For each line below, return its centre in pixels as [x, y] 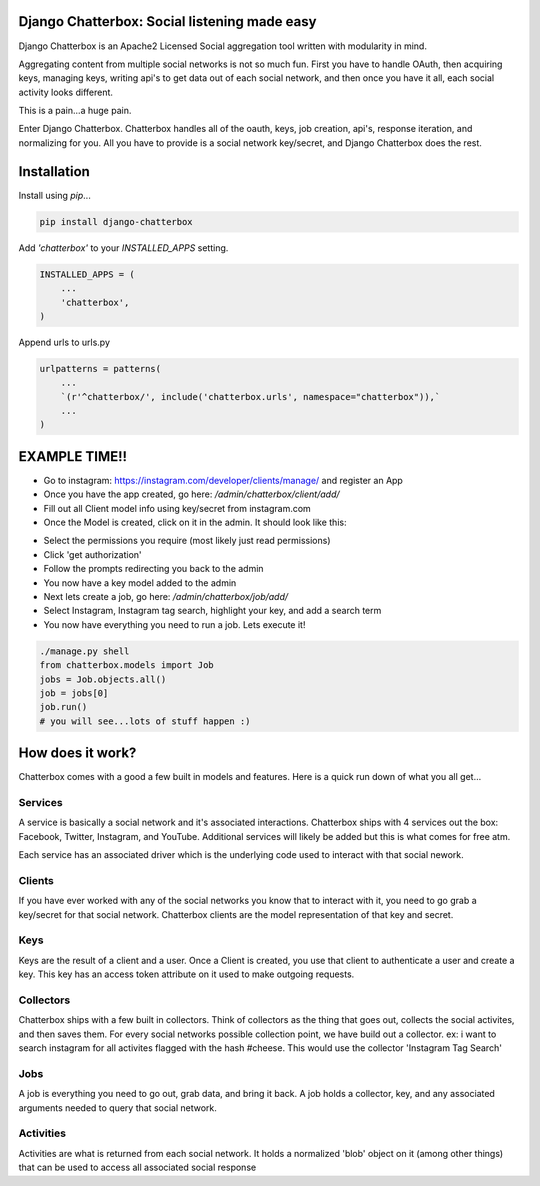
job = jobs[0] [74, 693]
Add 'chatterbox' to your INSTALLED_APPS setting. [123, 247]
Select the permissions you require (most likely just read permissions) [187, 541]
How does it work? [77, 753]
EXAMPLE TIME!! [73, 456]
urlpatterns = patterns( [100, 368]
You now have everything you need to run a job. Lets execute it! [174, 624]
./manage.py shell [84, 651]
